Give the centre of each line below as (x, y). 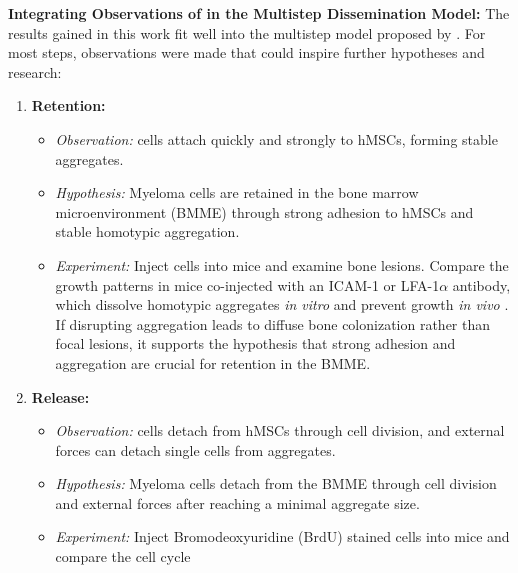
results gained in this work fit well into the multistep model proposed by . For (247, 32)
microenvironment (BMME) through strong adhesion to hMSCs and (264, 211)
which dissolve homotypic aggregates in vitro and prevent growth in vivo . (282, 304)
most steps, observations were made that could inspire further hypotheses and (246, 52)
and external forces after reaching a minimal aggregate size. (237, 502)
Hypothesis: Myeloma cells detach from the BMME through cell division (276, 483)
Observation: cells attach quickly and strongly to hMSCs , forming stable (276, 138)
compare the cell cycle (123, 556)
